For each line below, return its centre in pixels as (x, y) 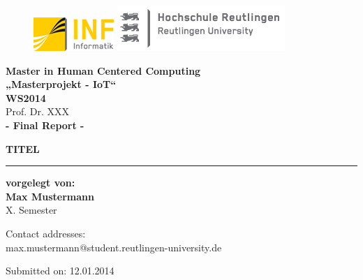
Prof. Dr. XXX (38, 111)
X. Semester (31, 210)
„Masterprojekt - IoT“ (61, 84)
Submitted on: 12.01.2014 (60, 271)
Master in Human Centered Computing (103, 70)
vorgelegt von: (40, 183)
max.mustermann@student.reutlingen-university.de (114, 247)
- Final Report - (45, 125)
